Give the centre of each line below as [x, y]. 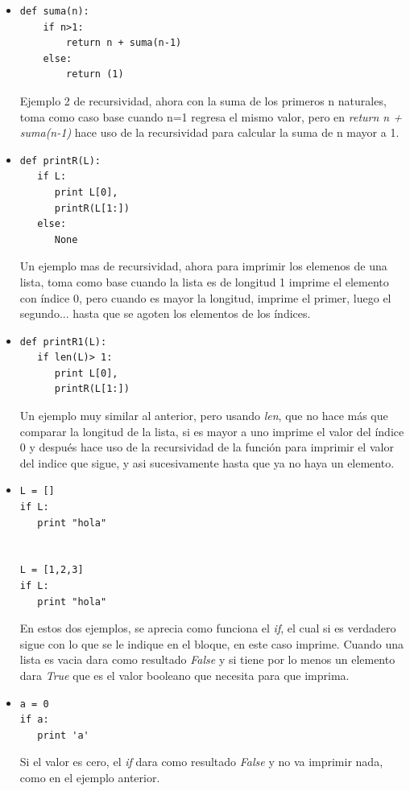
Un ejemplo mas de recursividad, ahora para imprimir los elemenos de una [203, 266]
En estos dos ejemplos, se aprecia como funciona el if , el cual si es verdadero [208, 628]
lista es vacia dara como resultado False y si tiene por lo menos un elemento [207, 659]
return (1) [95, 74]
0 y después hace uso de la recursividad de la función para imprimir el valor [207, 447]
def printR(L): [60, 161]
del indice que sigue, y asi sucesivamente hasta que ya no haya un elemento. [207, 462]
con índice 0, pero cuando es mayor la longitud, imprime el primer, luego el [205, 297]
